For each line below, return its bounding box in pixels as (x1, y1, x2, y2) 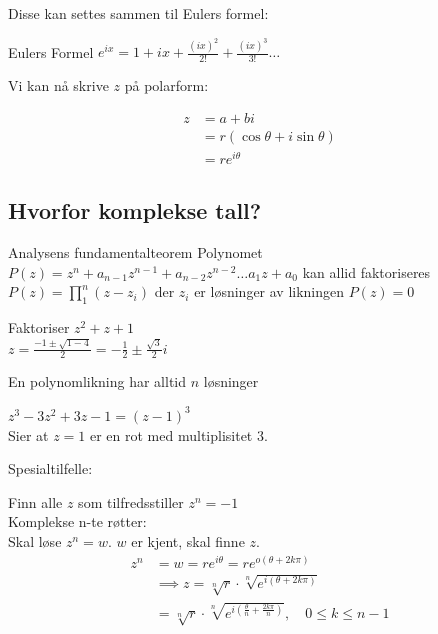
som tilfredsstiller (78, 491, 184, 512)
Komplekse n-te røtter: (8, 511, 147, 532)
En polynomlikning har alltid (8, 371, 187, 392)
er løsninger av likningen (194, 281, 345, 302)
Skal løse (8, 530, 62, 551)
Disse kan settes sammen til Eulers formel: (8, 3, 269, 23)
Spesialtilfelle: (8, 458, 93, 479)
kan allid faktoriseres (302, 261, 431, 282)
